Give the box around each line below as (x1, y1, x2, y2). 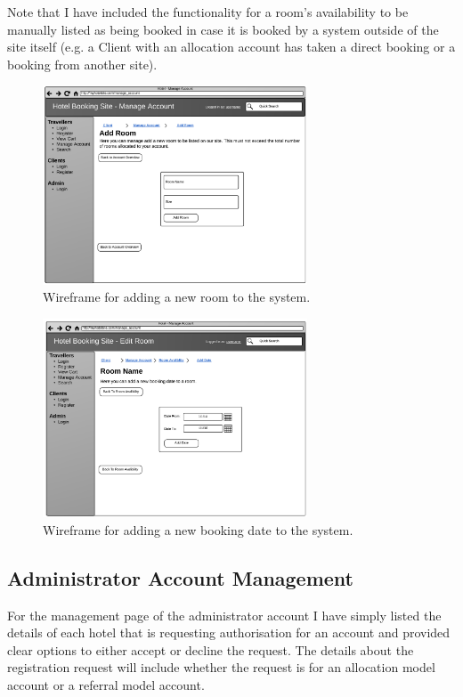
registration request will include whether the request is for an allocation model (7, 658, 435, 677)
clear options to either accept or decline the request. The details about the (7, 640, 414, 659)
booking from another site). (7, 54, 158, 73)
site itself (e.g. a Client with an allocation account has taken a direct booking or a (7, 37, 456, 56)
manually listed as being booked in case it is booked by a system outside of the (7, 20, 439, 38)
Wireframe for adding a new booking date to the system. (43, 520, 353, 539)
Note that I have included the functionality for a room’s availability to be (7, 3, 409, 20)
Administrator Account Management (7, 563, 354, 591)
